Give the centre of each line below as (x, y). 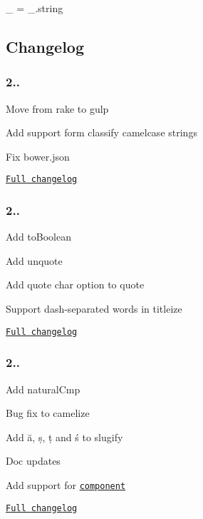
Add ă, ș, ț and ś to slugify (64, 437)
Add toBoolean (38, 237)
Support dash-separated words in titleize (94, 309)
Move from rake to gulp (57, 108)
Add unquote (34, 260)
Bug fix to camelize (48, 413)
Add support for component (66, 484)
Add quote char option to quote (75, 284)
